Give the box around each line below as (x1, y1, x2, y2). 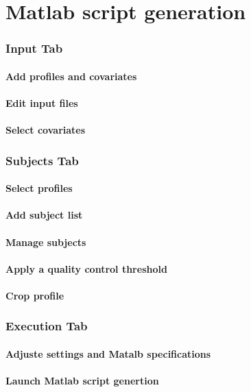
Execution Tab (5, 317, 88, 334)
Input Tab (5, 40, 63, 57)
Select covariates (5, 123, 86, 137)
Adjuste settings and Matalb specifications (5, 347, 211, 360)
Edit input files (5, 96, 78, 110)
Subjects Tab (5, 151, 79, 169)
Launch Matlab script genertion (5, 373, 159, 388)
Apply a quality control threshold (5, 261, 167, 275)
